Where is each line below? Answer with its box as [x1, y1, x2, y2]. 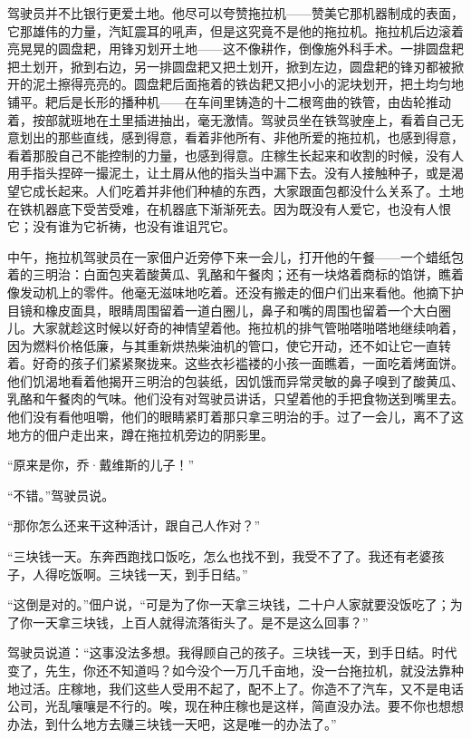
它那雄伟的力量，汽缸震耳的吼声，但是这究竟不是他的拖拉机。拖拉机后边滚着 [7, 21, 464, 40]
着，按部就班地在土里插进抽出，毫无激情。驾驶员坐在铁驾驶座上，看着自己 [7, 110, 451, 129]
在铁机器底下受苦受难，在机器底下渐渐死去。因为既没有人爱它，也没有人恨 [7, 199, 451, 218]
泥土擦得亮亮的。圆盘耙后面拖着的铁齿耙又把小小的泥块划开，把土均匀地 [32, 74, 464, 93]
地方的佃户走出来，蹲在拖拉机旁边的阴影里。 [7, 424, 274, 443]
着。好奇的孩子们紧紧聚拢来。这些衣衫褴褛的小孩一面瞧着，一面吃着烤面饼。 [7, 354, 464, 373]
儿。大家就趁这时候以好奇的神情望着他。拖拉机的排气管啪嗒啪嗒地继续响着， [7, 318, 464, 337]
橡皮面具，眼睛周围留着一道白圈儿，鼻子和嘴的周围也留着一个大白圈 [44, 300, 451, 319]
